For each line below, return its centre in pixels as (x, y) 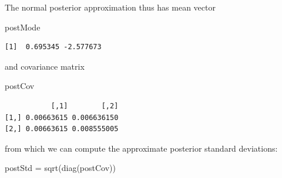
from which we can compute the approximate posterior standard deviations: (141, 148)
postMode (23, 27)
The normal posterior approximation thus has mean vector (110, 7)
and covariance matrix (45, 66)
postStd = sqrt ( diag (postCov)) (60, 168)
